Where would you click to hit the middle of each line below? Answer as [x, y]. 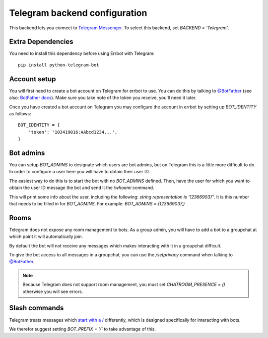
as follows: [20, 113]
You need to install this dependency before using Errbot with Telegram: [82, 53]
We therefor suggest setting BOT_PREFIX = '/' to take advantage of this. [83, 329]
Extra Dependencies [41, 42]
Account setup [33, 79]
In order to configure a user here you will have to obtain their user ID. [79, 172]
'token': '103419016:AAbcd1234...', [73, 132]
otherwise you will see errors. [53, 291]
